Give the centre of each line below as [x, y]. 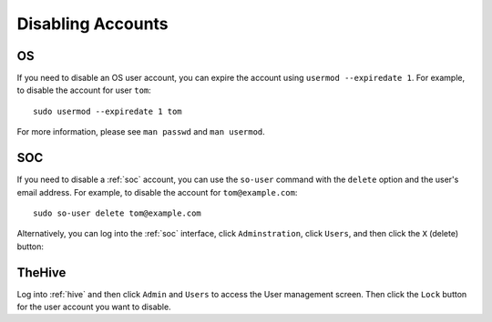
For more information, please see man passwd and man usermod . [141, 132]
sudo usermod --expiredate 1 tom [108, 111]
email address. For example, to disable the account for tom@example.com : [157, 192]
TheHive [41, 272]
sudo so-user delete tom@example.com [118, 213]
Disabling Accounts [92, 24]
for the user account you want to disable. [94, 307]
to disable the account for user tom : [84, 90]
